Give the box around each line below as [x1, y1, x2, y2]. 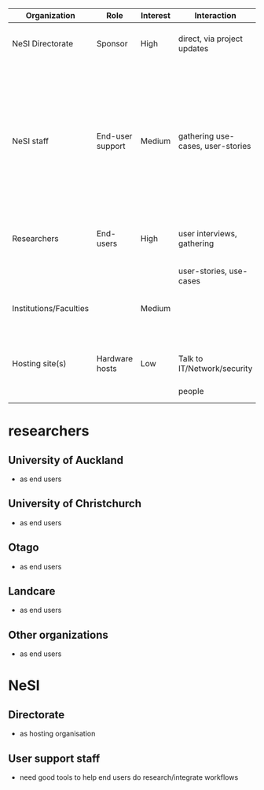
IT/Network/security [178, 363, 253, 373]
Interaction [194, 10, 237, 20]
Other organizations [8, 628, 108, 641]
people [178, 386, 204, 396]
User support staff [8, 751, 101, 765]
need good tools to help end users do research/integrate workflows [19, 773, 239, 782]
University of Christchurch [8, 497, 142, 510]
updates [178, 43, 209, 54]
